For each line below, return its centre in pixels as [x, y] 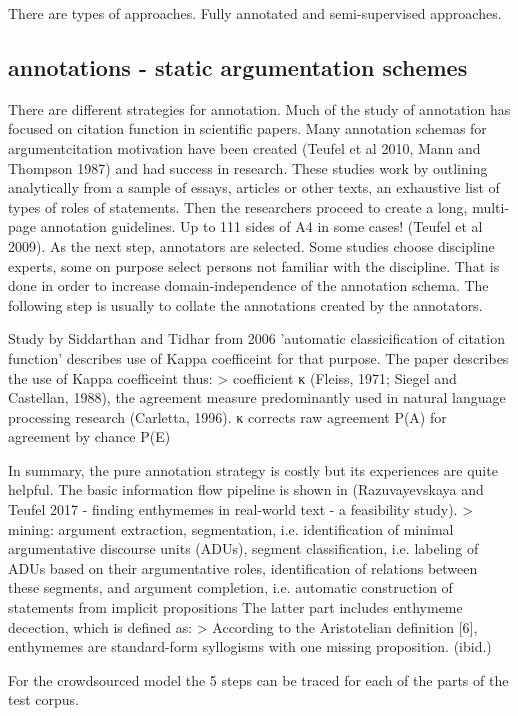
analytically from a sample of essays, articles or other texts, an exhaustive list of [254, 187]
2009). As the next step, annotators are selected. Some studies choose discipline [251, 245]
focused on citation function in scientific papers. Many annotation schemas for [247, 128]
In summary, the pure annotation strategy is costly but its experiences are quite [253, 469]
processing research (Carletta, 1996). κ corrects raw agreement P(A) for [227, 416]
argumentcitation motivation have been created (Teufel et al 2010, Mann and [244, 147]
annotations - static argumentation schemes [238, 66]
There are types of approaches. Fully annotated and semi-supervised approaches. [255, 13]
